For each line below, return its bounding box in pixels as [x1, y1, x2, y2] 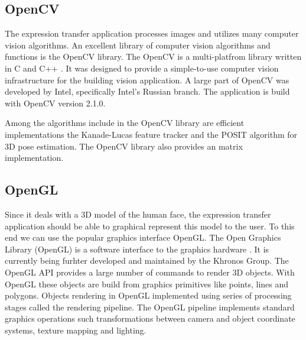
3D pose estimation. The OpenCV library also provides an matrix [5, 140, 243, 152]
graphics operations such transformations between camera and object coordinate [5, 312, 295, 325]
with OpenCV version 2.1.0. [5, 96, 106, 109]
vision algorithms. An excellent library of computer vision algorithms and [5, 38, 271, 51]
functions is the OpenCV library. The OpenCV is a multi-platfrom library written [5, 50, 302, 63]
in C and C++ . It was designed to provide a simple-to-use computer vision [5, 61, 279, 74]
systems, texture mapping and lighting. [5, 323, 147, 336]
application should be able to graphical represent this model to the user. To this [5, 219, 295, 232]
